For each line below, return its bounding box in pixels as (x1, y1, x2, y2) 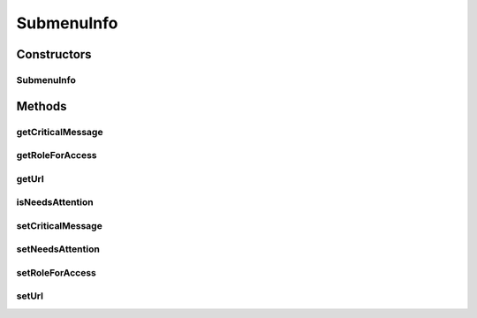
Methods (16, 98, 67, 114)
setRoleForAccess (16, 266, 97, 278)
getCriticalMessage (16, 125, 103, 138)
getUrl (16, 172, 44, 185)
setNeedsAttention (16, 243, 101, 255)
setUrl (16, 290, 44, 302)
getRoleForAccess (16, 149, 97, 162)
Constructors (16, 47, 92, 62)
